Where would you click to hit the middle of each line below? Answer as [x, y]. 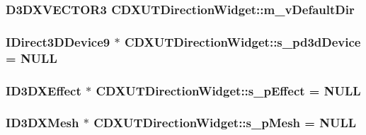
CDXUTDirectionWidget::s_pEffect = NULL [228, 90]
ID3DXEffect [44, 90]
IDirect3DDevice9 [58, 41]
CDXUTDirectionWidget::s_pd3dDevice [242, 41]
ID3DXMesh [42, 123]
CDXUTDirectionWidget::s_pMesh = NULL [225, 123]
